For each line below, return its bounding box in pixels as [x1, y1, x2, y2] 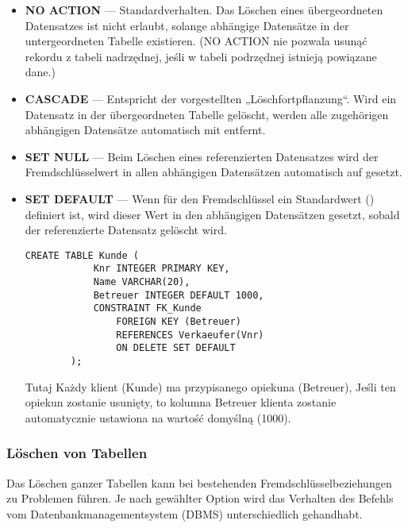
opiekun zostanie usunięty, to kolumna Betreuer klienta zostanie [25, 394, 337, 410]
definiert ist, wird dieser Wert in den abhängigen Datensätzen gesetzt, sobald [25, 206, 400, 222]
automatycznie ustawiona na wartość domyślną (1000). [25, 409, 291, 426]
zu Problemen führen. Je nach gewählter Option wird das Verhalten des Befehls [6, 490, 394, 507]
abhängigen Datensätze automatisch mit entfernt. [25, 121, 266, 138]
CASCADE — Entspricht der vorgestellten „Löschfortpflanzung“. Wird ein [25, 90, 397, 106]
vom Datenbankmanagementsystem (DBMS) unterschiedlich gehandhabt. [6, 505, 363, 522]
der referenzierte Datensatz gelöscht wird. [25, 222, 227, 238]
